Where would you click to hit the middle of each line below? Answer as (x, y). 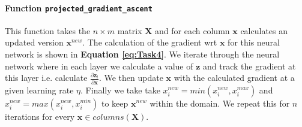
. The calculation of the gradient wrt (150, 42)
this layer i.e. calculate (46, 78)
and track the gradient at (249, 66)
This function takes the (48, 30)
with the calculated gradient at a (234, 78)
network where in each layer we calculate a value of (99, 66)
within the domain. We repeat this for (220, 103)
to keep (115, 103)
